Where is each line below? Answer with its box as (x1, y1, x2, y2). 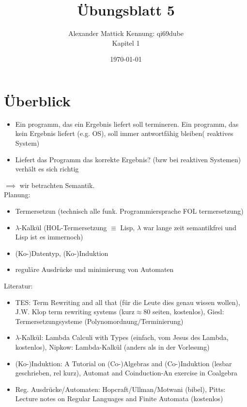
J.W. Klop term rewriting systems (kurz (15, 306, 135, 317)
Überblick (4, 90, 71, 110)
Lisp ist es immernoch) (15, 232, 83, 242)
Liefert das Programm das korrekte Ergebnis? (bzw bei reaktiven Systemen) (15, 154, 241, 164)
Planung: (4, 189, 31, 200)
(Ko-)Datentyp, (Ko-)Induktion (15, 248, 108, 258)
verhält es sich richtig (15, 164, 79, 174)
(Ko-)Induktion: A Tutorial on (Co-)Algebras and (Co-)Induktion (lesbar (15, 358, 232, 368)
